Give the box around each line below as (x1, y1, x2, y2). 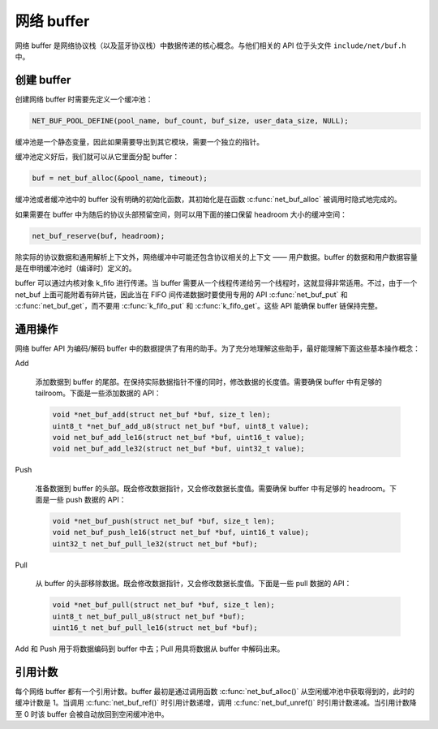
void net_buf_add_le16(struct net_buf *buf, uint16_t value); (52, 433, 305, 442)
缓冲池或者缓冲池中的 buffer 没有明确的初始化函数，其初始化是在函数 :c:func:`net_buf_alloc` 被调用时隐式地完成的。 (15, 195, 401, 205)
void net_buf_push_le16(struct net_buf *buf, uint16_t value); (52, 528, 310, 537)
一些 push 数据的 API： (49, 495, 127, 505)
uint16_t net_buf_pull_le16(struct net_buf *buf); (52, 623, 259, 632)
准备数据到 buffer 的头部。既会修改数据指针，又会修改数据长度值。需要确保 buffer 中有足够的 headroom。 (35, 483, 390, 493)
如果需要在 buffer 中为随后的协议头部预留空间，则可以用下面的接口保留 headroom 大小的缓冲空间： (15, 209, 348, 219)
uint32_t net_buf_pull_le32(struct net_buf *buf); (52, 539, 259, 548)
